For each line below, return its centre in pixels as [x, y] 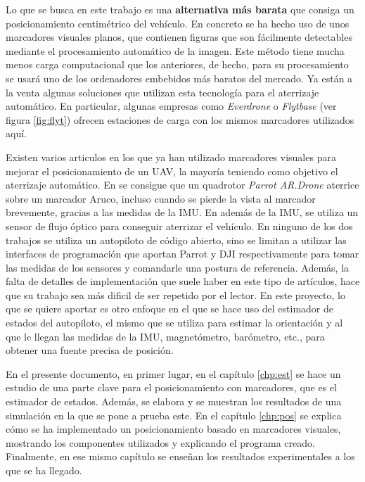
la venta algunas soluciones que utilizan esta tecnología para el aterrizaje [162, 92]
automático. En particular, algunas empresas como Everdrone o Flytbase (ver [171, 106]
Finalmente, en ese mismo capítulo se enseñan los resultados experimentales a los [180, 456]
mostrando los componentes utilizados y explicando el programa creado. [160, 442]
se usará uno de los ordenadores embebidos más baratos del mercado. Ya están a [179, 78]
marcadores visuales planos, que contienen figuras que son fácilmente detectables [179, 37]
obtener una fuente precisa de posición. [90, 350]
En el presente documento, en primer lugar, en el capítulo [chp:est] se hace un [173, 373]
